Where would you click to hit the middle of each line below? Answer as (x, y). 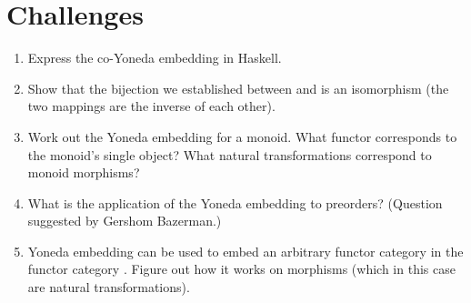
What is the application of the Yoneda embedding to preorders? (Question (235, 202)
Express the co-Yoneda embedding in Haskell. (155, 58)
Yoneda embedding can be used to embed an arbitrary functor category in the (246, 251)
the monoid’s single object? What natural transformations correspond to (230, 154)
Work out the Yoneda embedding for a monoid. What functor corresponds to (242, 136)
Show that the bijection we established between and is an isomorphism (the (238, 88)
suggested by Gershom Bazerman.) (125, 221)
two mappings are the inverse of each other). (151, 106)
